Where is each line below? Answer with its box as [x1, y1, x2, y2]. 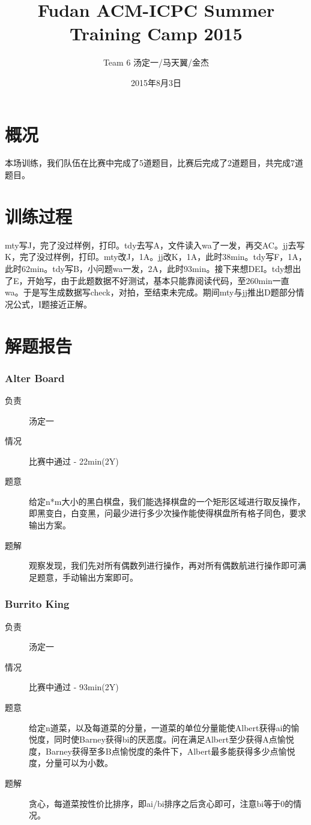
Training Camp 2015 [70, 21, 243, 46]
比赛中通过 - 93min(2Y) [29, 681, 119, 693]
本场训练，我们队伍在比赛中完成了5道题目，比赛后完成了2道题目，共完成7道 [5, 156, 303, 169]
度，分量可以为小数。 [29, 756, 113, 769]
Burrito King [5, 596, 70, 611]
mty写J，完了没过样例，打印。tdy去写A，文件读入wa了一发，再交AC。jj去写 [5, 238, 305, 251]
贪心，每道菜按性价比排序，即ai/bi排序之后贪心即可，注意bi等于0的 [29, 797, 294, 809]
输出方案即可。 [79, 570, 138, 583]
